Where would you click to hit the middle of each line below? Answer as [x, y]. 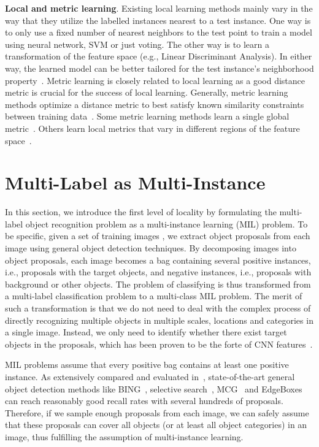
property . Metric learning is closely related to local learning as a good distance [155, 80]
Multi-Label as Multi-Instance [135, 182]
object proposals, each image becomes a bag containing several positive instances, [158, 260]
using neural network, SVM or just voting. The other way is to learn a [137, 44]
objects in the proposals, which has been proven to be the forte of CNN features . [159, 344]
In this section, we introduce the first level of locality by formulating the [141, 212]
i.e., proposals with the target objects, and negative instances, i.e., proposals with [158, 272]
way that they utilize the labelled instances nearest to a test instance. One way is [158, 20]
